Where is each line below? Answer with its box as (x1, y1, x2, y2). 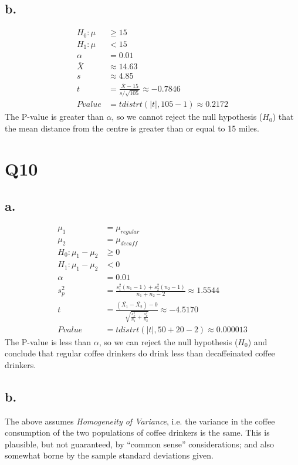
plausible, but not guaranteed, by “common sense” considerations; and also (5, 437, 275, 450)
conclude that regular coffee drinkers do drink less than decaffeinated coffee (5, 347, 275, 359)
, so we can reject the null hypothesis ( (99, 335, 238, 348)
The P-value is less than (5, 335, 92, 348)
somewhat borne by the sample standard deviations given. (5, 449, 214, 461)
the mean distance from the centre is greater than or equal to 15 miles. (5, 122, 259, 134)
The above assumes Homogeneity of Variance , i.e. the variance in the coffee (5, 415, 275, 427)
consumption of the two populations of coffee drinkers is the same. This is (5, 426, 270, 439)
